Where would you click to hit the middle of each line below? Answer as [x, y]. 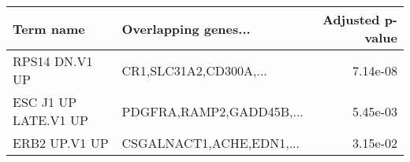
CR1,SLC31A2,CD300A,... [194, 70]
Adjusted [351, 19]
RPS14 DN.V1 [53, 61]
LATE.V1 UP [50, 120]
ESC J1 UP [45, 102]
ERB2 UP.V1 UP [61, 143]
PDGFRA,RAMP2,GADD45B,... [212, 111]
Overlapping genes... [186, 28]
